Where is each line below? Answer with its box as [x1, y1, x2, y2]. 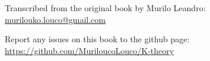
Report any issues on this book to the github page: [5, 33, 190, 45]
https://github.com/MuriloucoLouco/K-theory [5, 44, 174, 56]
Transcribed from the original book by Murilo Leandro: [5, 2, 206, 13]
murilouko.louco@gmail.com [5, 13, 106, 25]
